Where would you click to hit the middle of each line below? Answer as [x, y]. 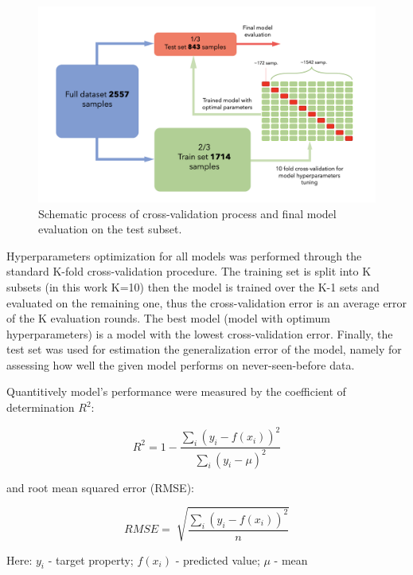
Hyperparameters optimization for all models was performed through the [184, 255]
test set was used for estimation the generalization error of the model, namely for [204, 349]
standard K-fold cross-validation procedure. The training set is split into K [189, 271]
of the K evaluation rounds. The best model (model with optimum [168, 318]
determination [41, 407]
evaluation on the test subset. [110, 229]
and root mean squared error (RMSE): [100, 487]
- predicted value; [218, 559]
